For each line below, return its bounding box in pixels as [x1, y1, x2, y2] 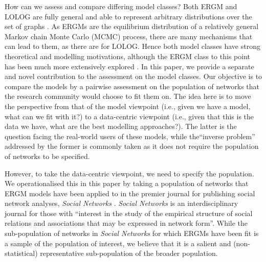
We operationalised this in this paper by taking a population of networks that [5, 178, 249, 189]
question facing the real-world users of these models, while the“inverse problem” [5, 130, 255, 141]
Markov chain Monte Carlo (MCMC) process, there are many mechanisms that [5, 31, 253, 41]
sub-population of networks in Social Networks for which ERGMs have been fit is [5, 228, 259, 239]
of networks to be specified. [5, 150, 90, 161]
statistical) [5, 248, 38, 258]
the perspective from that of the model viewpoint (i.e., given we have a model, [5, 100, 251, 111]
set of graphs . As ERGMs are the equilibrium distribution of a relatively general [5, 21, 259, 32]
